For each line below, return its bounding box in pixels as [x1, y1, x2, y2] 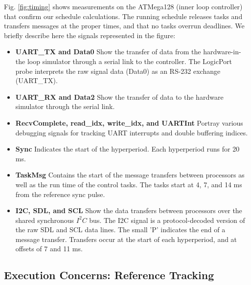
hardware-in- [203, 46, 241, 57]
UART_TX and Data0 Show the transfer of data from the [15, 46, 201, 57]
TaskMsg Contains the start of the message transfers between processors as [15, 170, 245, 180]
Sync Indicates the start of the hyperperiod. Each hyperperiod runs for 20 [15, 144, 240, 154]
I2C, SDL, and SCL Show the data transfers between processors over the [15, 205, 242, 216]
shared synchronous [15, 215, 74, 225]
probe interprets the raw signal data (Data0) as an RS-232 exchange [15, 66, 221, 76]
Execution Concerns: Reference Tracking [4, 267, 214, 283]
